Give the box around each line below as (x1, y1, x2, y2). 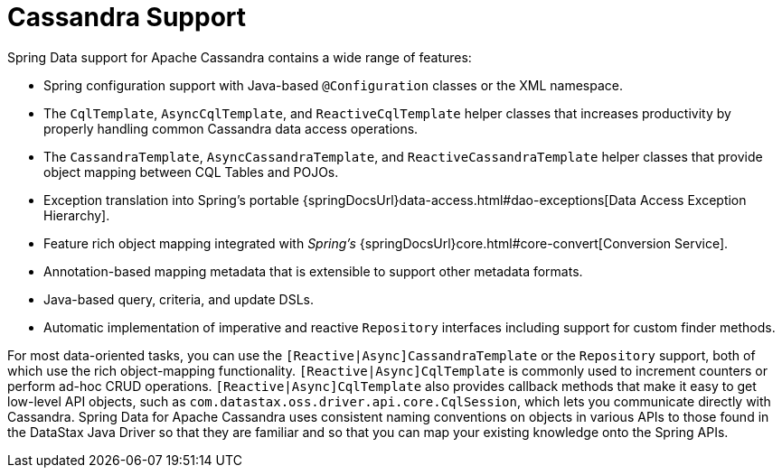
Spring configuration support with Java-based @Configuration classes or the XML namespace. (43, 77, 623, 93)
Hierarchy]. (43, 207, 110, 223)
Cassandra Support (7, 2, 247, 33)
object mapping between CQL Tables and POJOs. (43, 163, 339, 180)
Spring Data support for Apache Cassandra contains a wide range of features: (7, 49, 472, 65)
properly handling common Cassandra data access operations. (43, 120, 419, 136)
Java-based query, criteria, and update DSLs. (43, 291, 315, 307)
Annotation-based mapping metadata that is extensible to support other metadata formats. (43, 263, 583, 279)
